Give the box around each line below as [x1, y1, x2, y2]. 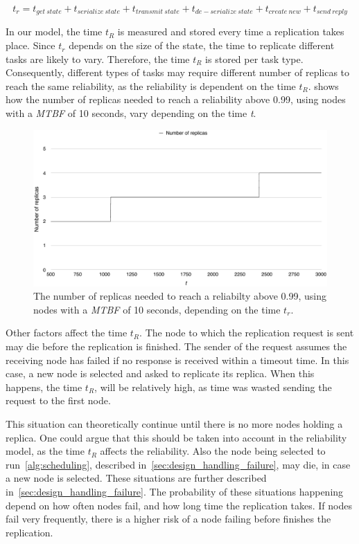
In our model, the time [6, 24, 103, 39]
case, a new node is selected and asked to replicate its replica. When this [6, 366, 315, 381]
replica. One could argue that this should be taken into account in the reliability [6, 430, 347, 444]
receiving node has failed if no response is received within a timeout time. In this [6, 352, 349, 367]
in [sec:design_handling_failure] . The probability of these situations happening [6, 484, 344, 498]
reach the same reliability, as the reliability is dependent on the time [6, 78, 296, 93]
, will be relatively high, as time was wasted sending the [94, 379, 332, 394]
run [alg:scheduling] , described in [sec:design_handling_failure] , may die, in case [6, 457, 351, 471]
